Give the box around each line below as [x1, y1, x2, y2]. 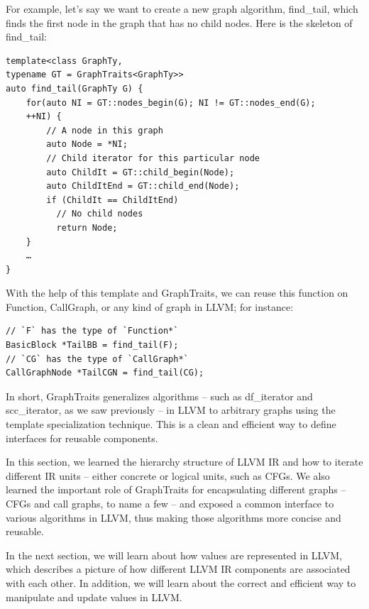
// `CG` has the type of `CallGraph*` [6, 353, 189, 364]
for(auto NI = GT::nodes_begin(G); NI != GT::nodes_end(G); [26, 97, 316, 108]
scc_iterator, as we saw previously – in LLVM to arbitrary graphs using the [6, 402, 336, 417]
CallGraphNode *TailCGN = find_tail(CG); [6, 368, 204, 378]
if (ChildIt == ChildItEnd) [46, 194, 179, 205]
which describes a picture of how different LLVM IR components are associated [6, 561, 351, 576]
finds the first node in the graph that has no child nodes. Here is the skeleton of [6, 15, 353, 30]
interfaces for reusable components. [6, 430, 158, 445]
